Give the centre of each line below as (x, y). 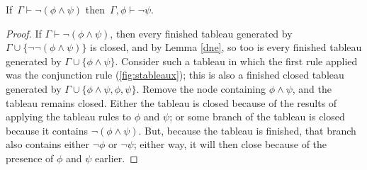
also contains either (48, 144)
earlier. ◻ (117, 158)
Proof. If (24, 33)
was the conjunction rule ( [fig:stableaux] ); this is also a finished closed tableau (175, 75)
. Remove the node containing (201, 88)
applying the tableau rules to (69, 117)
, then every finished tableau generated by (201, 33)
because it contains (47, 130)
